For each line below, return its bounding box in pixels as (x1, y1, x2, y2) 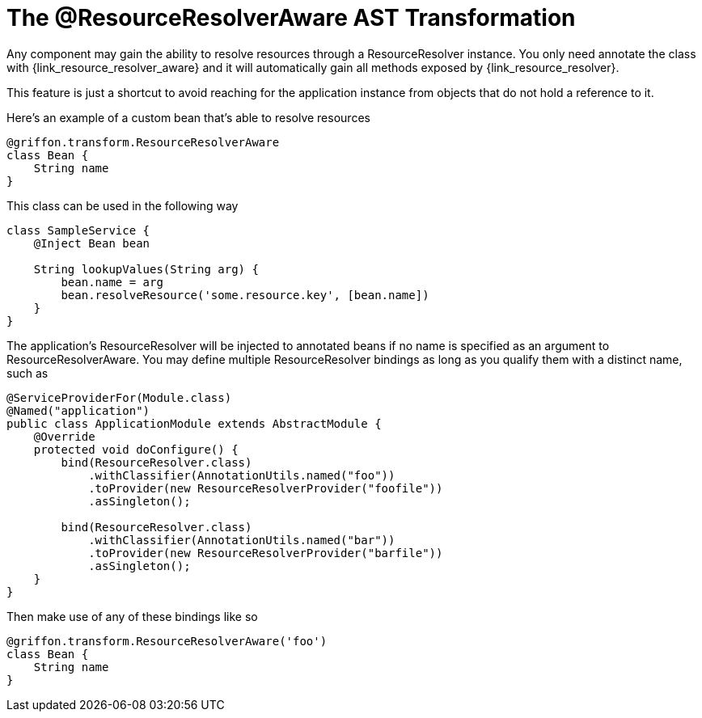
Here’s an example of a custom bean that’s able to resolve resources (6, 110, 370, 125)
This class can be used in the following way (6, 198, 239, 213)
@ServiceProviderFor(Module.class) (6, 391, 232, 404)
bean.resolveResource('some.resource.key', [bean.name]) (61, 288, 429, 302)
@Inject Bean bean (33, 236, 150, 250)
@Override (33, 429, 95, 443)
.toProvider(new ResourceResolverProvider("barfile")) (88, 546, 443, 560)
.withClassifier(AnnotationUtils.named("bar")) (88, 533, 395, 547)
